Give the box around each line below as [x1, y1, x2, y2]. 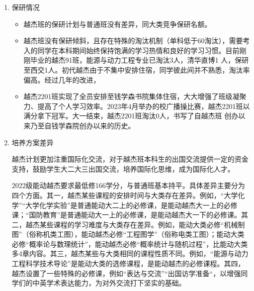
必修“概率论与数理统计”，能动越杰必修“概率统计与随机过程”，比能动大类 [11, 238, 248, 249]
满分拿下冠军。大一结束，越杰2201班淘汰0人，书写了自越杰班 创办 [23, 110, 239, 121]
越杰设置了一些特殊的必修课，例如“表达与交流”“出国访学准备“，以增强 [11, 268, 241, 278]
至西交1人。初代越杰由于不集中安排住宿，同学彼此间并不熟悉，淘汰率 [23, 64, 250, 75]
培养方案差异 [11, 137, 54, 147]
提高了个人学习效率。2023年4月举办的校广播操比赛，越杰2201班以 [37, 100, 250, 111]
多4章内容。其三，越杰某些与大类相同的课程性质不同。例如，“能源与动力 [11, 248, 249, 259]
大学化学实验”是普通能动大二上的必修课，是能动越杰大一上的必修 [25, 199, 238, 210]
